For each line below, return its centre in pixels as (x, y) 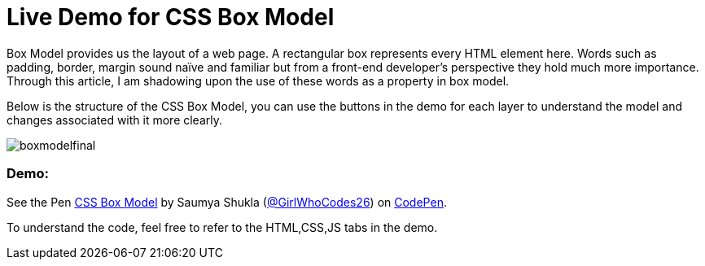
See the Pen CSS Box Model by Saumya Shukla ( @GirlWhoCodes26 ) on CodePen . (227, 202)
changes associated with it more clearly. (115, 120)
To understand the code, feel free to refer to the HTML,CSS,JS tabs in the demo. (222, 227)
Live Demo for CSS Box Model (171, 17)
